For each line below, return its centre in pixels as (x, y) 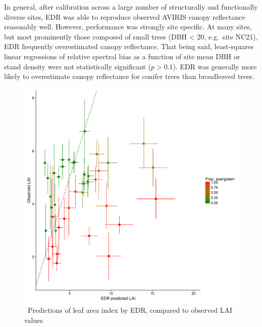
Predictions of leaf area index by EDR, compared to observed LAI (130, 310)
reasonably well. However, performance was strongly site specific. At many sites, (128, 27)
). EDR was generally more (215, 66)
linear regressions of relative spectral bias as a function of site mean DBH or (122, 56)
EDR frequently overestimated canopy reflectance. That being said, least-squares (129, 46)
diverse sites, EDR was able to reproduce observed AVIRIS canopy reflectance (125, 16)
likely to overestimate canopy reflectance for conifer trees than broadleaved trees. (129, 76)
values (34, 320)
